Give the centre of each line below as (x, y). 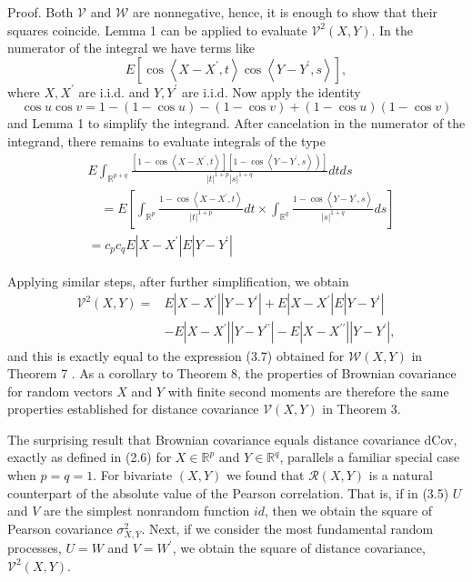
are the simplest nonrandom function (147, 511)
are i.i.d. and (114, 91)
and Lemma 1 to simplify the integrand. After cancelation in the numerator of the (236, 123)
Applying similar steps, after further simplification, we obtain (178, 281)
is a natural (401, 475)
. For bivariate (133, 475)
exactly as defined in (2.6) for (90, 457)
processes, (35, 547)
